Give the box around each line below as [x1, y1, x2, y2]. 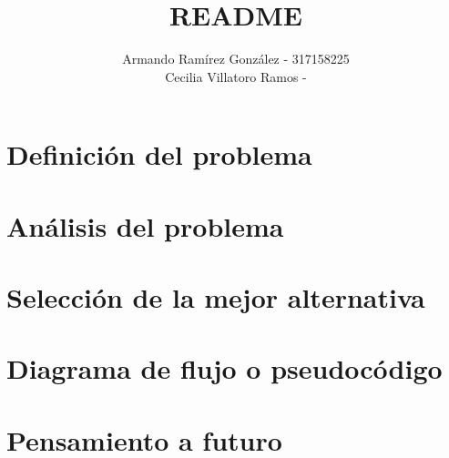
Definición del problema [6, 136, 312, 173]
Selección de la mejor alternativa [6, 279, 425, 316]
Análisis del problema [6, 207, 284, 244]
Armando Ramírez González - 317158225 [122, 49, 350, 68]
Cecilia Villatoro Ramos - [165, 66, 307, 86]
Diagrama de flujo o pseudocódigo [6, 350, 443, 387]
